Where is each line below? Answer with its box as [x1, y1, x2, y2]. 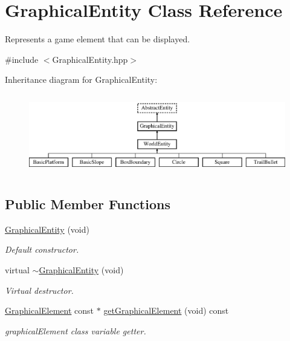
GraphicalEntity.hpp [52, 53, 128, 65]
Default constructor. [5, 243, 79, 256]
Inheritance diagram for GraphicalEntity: [5, 73, 158, 86]
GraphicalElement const [5, 304, 94, 317]
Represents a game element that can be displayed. [5, 33, 190, 45]
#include [5, 53, 39, 65]
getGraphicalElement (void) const [103, 304, 229, 317]
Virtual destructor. [5, 284, 74, 296]
